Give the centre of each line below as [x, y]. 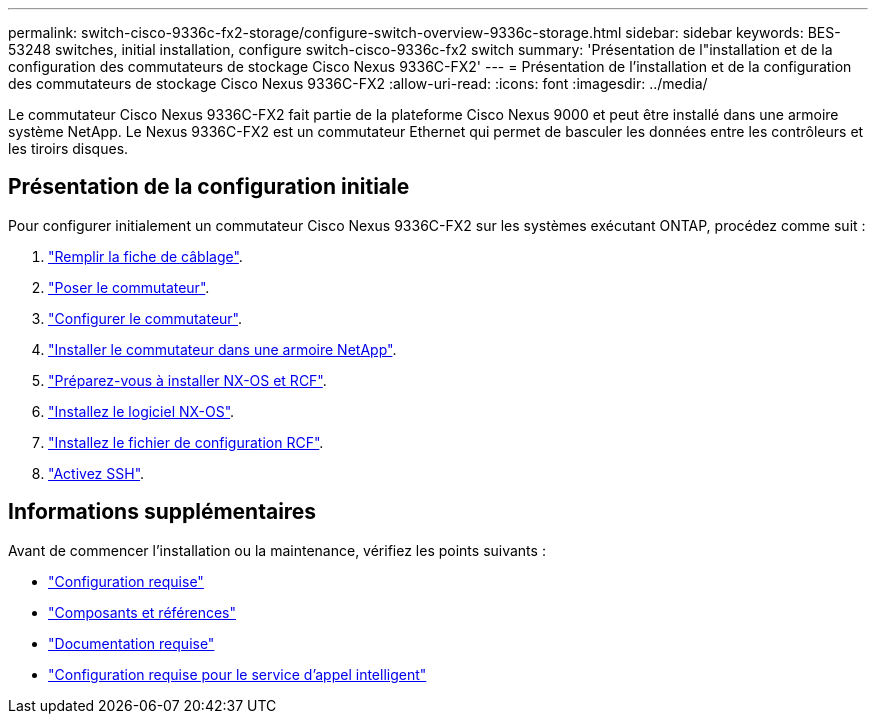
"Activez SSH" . [96, 473]
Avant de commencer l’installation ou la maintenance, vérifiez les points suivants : [277, 550]
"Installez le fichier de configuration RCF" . [186, 442]
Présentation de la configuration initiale [209, 187]
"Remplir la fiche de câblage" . [145, 256]
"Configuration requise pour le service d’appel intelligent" [237, 674]
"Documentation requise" [131, 643]
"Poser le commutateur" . [129, 287]
